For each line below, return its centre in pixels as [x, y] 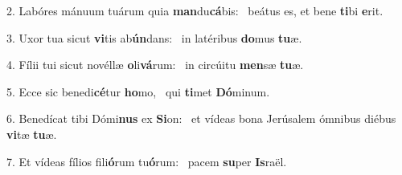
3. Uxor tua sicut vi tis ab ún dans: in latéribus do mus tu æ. [154, 37]
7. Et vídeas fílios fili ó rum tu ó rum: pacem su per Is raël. [147, 161]
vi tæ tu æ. [32, 134]
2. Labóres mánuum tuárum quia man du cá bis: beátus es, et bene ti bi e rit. [195, 10]
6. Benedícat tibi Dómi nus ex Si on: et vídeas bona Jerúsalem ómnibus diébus [201, 118]
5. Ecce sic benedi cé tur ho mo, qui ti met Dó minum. [138, 91]
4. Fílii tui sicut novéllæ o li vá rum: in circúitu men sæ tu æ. [155, 65]
